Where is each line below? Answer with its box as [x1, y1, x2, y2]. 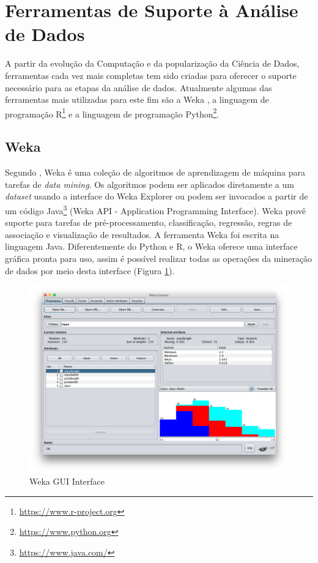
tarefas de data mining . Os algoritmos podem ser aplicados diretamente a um [5, 177, 294, 190]
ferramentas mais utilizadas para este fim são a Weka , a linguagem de [5, 93, 269, 106]
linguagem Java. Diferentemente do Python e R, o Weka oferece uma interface [5, 240, 298, 253]
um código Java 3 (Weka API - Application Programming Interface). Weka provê [5, 202, 306, 217]
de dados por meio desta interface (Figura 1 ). [5, 264, 175, 277]
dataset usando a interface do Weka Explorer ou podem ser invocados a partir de [5, 190, 308, 203]
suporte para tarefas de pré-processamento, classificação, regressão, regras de [5, 216, 292, 229]
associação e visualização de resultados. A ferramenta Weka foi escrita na [5, 228, 279, 240]
